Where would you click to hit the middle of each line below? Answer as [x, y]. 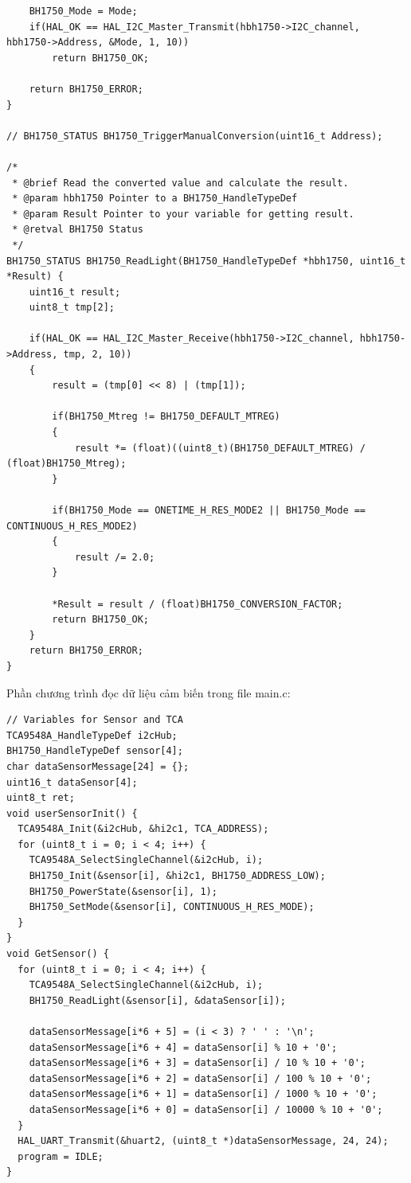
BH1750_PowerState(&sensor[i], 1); [123, 891]
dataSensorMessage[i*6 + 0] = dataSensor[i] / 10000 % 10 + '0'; [206, 1109]
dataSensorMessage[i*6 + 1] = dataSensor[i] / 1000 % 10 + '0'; [203, 1094]
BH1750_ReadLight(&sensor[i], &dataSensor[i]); [157, 1000]
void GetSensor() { [58, 954]
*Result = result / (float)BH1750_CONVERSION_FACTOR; [198, 604]
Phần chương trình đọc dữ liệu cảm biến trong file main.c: [149, 692]
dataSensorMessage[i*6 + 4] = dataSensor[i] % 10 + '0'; [183, 1047]
